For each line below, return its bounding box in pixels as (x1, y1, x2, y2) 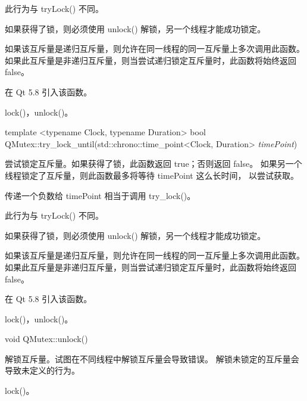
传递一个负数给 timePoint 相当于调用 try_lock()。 (5, 189, 196, 201)
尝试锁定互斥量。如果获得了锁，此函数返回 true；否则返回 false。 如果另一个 (5, 157, 302, 170)
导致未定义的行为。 (5, 364, 80, 377)
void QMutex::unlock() (5, 332, 88, 345)
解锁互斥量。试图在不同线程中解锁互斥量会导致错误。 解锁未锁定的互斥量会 (5, 352, 299, 365)
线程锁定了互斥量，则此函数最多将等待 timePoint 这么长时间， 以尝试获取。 (5, 169, 299, 181)
